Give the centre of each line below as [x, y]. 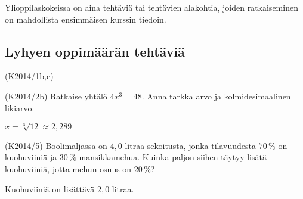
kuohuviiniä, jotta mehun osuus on [68, 168]
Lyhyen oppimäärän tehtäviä [95, 51]
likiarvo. [20, 108]
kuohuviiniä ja [31, 157]
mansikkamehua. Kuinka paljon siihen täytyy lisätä [173, 157]
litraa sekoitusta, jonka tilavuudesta [191, 145]
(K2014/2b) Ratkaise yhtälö [56, 96]
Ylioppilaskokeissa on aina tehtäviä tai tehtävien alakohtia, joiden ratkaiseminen [151, 7]
